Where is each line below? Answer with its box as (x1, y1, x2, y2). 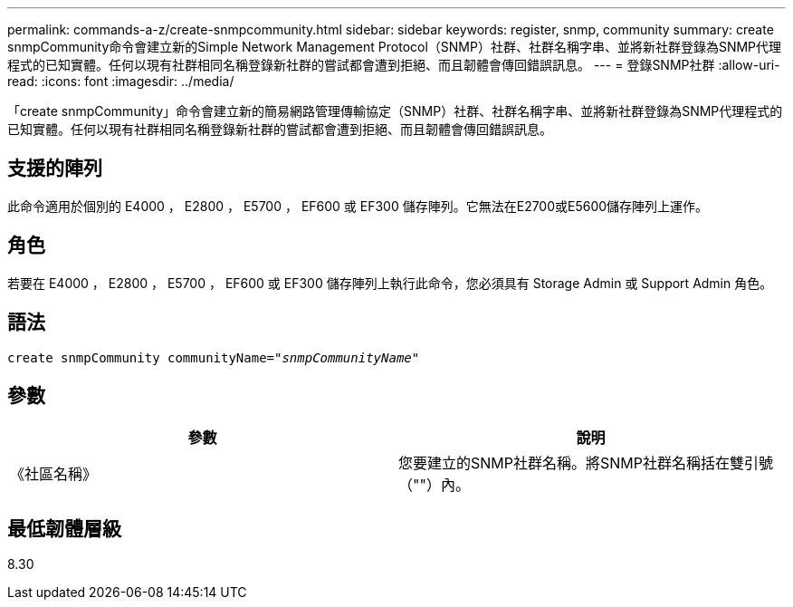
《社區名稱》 (10, 465, 98, 484)
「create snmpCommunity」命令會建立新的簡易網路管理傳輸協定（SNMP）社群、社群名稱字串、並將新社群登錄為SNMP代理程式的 (7, 103, 783, 119)
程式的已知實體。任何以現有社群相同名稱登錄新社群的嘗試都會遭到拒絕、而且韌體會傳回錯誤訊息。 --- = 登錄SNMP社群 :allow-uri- (7, 57, 780, 72)
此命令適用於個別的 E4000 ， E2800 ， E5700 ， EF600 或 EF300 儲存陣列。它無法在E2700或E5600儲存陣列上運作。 (7, 198, 709, 214)
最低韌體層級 (7, 516, 121, 540)
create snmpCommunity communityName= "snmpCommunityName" (7, 350, 420, 365)
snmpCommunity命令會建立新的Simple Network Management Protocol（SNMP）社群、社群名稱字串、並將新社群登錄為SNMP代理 (7, 39, 782, 54)
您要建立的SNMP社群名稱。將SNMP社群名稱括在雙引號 (398, 454, 773, 473)
